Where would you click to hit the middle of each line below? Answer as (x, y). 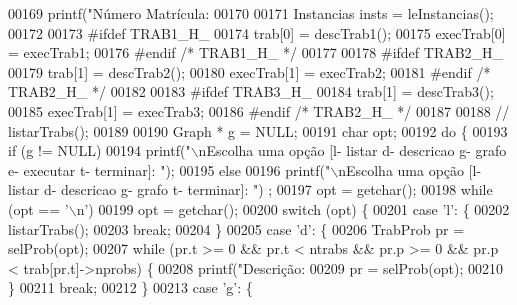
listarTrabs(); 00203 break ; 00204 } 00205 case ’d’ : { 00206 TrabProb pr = (236, 228)
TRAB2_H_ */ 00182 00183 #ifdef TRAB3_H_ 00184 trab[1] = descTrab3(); (251, 91)
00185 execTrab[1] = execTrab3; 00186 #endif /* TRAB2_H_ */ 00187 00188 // (259, 110)
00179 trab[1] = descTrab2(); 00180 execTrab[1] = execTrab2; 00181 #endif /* (249, 71)
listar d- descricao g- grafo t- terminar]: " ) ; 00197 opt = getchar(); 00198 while (250, 189)
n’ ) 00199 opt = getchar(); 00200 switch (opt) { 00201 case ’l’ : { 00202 (293, 208)
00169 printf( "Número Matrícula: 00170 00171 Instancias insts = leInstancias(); (251, 13)
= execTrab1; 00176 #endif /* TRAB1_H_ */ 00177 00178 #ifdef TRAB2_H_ (256, 52)
